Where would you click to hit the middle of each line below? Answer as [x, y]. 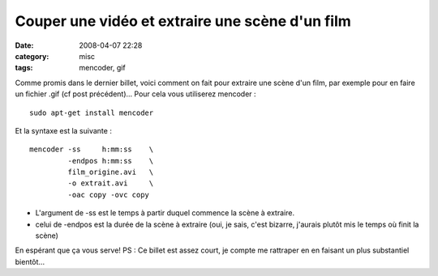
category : [32, 56]
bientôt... [30, 261]
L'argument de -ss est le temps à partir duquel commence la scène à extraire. [165, 213]
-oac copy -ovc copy [109, 195]
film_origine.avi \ [111, 172]
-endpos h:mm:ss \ [111, 161]
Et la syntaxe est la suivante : [64, 130]
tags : [24, 68]
